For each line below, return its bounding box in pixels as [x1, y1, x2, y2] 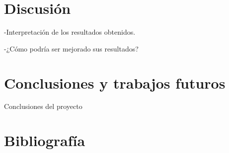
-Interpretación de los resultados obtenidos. [4, 27, 136, 37]
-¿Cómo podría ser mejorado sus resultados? [4, 43, 139, 53]
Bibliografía [4, 130, 85, 151]
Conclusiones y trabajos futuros [4, 72, 226, 93]
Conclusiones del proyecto [4, 101, 82, 111]
